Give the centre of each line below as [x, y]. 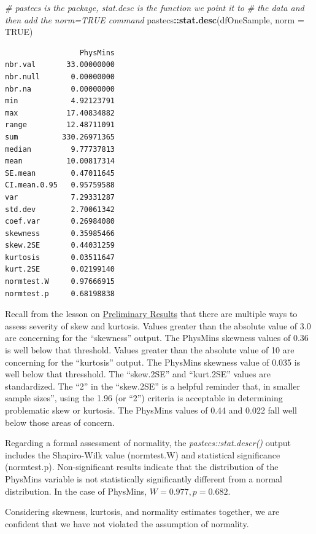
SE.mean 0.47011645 [60, 173]
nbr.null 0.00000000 [60, 77]
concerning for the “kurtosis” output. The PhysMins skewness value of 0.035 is [153, 362]
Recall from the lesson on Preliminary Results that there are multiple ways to [151, 314]
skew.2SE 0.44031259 [60, 245]
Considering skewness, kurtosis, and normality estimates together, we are [142, 512]
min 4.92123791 [60, 101]
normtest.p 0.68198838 [60, 293]
